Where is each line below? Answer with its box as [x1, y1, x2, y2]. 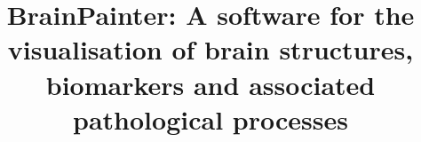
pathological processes [73, 100, 348, 137]
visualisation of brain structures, [7, 31, 414, 67]
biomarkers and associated [45, 66, 376, 102]
